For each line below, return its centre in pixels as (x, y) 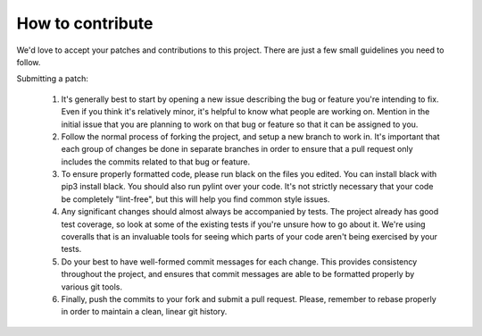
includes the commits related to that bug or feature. (156, 162)
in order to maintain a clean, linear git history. (144, 312)
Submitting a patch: (52, 79)
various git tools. (91, 287)
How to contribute (85, 23)
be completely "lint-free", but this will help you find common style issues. (195, 199)
